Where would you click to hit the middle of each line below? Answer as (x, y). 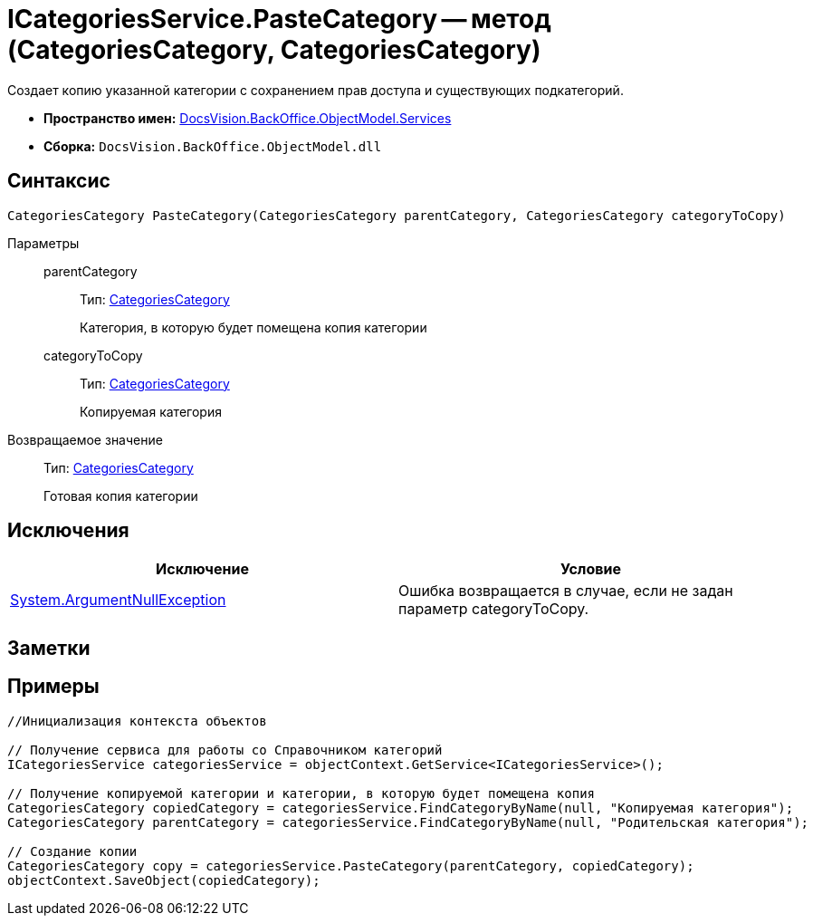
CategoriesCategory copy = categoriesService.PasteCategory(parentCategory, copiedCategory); (351, 865)
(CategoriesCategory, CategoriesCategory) (274, 50)
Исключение (202, 569)
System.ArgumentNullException (118, 600)
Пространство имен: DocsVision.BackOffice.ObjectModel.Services (248, 118)
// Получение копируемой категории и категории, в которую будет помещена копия (301, 793)
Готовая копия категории (121, 495)
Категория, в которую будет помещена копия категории (253, 327)
